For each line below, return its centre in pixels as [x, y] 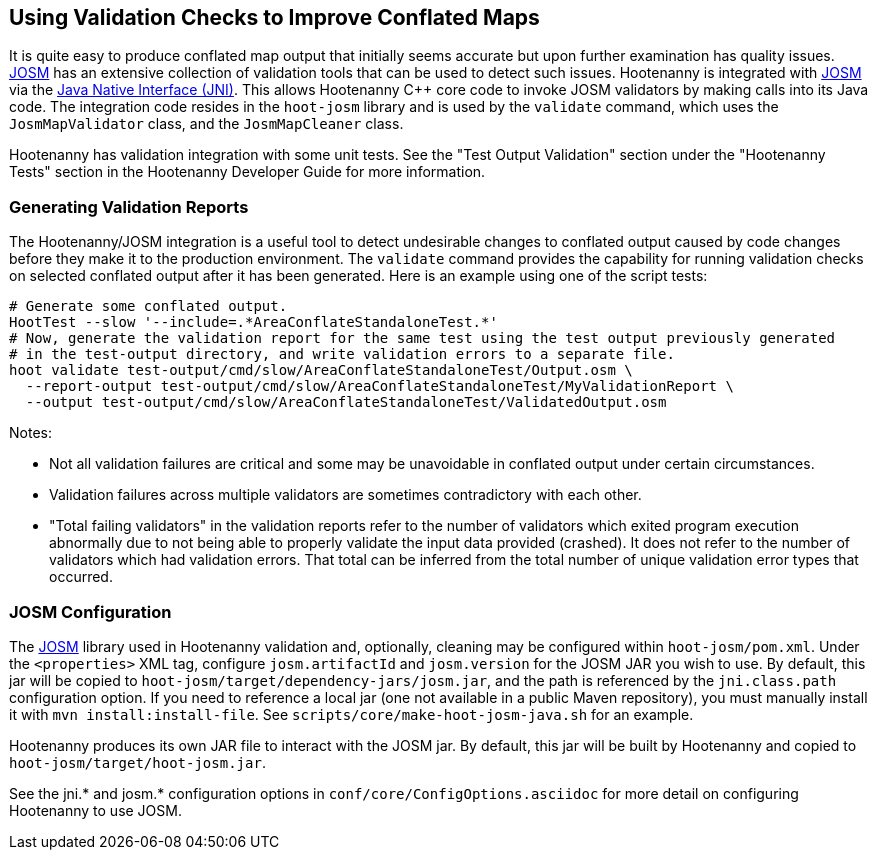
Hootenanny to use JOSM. [95, 810]
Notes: [30, 433]
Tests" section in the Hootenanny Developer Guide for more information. [247, 172]
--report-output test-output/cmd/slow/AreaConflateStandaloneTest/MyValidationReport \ [379, 386]
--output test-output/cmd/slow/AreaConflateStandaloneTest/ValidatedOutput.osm [346, 402]
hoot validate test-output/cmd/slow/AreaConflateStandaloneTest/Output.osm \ [321, 370]
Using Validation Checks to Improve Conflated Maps [274, 17]
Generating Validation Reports [129, 206]
